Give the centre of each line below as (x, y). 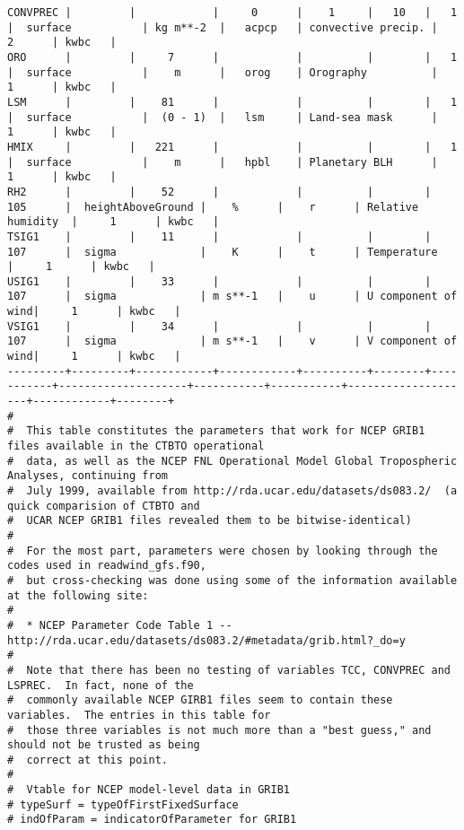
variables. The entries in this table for (139, 715)
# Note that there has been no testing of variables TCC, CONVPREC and (229, 670)
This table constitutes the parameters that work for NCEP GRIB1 (226, 431)
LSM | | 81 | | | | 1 (232, 102)
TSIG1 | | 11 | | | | (219, 236)
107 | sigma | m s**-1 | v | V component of (232, 341)
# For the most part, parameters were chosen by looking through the (223, 550)
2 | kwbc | (62, 43)
